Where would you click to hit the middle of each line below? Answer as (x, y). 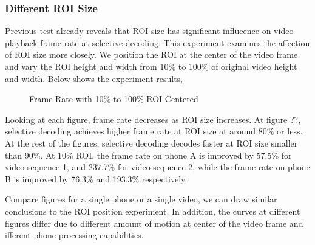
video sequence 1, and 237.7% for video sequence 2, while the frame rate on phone (157, 167)
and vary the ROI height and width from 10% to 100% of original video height (151, 66)
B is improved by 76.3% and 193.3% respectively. (96, 178)
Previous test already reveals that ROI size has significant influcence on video (149, 31)
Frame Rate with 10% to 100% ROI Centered (114, 99)
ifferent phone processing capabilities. (74, 235)
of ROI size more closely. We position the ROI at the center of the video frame (151, 54)
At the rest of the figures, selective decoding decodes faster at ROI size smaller (151, 143)
